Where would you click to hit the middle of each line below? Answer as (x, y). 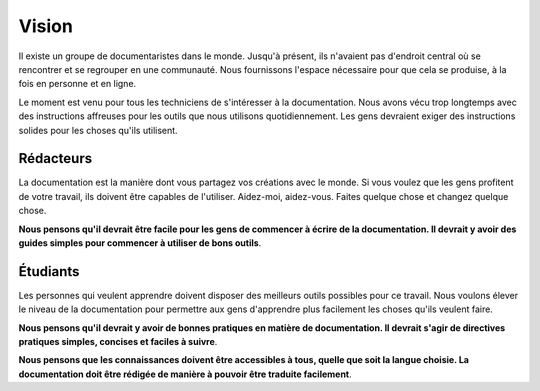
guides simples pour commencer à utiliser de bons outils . (140, 242)
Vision (46, 26)
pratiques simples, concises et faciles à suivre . (118, 342)
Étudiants (49, 271)
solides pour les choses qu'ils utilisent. (98, 130)
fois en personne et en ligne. (77, 84)
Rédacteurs (55, 158)
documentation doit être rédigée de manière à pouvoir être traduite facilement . (185, 374)
